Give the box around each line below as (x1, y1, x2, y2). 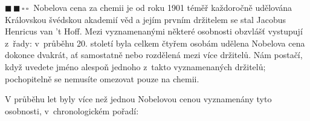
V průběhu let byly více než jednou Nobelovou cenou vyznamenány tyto (5, 93, 272, 105)
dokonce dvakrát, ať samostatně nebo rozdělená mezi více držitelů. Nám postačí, (5, 48, 303, 61)
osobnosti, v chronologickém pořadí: (5, 104, 139, 117)
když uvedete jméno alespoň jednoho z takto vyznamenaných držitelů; (5, 60, 266, 73)
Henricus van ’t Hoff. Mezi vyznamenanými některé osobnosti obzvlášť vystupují (5, 25, 303, 38)
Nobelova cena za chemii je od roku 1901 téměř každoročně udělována (33, 1, 292, 13)
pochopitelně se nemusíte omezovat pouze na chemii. (5, 72, 199, 85)
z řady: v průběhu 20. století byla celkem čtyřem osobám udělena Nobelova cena (5, 36, 305, 49)
